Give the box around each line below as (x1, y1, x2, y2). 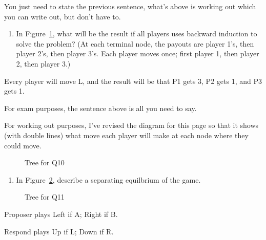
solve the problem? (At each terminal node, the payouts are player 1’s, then (16, 38, 254, 49)
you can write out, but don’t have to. (4, 11, 121, 21)
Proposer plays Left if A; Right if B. (4, 208, 118, 219)
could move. (4, 140, 42, 150)
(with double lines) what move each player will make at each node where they (4, 129, 249, 140)
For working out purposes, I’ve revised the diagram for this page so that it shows (4, 120, 259, 130)
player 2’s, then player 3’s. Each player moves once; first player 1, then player (16, 48, 259, 59)
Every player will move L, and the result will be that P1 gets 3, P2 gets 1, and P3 (4, 75, 262, 86)
